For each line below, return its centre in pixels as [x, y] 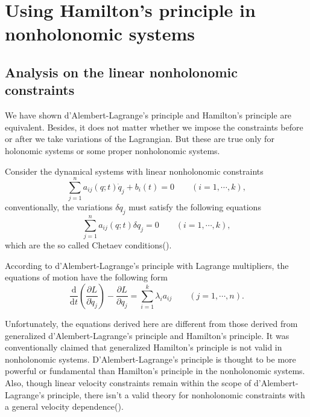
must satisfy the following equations [195, 207]
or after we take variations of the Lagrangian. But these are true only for [140, 139]
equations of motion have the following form [87, 277]
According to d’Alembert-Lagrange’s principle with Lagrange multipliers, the [147, 265]
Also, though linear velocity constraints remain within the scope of [128, 382]
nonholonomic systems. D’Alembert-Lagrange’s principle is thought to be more [150, 359]
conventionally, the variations [59, 207]
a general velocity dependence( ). [64, 406]
